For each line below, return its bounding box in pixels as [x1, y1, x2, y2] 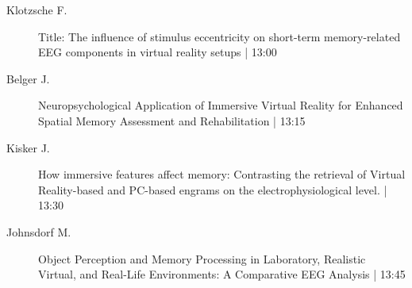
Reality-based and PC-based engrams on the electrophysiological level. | [38, 181, 387, 198]
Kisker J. [6, 139, 50, 156]
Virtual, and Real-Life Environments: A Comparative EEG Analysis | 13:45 [38, 266, 406, 282]
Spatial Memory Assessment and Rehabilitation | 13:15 [38, 112, 306, 129]
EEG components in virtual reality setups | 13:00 [38, 44, 277, 60]
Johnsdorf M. [6, 223, 71, 240]
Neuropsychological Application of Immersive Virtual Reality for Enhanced [38, 97, 403, 113]
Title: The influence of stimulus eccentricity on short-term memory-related [38, 28, 401, 44]
